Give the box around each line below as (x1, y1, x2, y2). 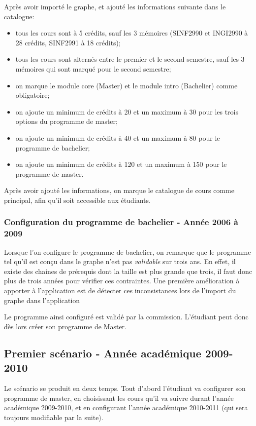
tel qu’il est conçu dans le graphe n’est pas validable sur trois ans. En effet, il (4, 256, 236, 267)
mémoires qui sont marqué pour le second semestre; (15, 63, 171, 74)
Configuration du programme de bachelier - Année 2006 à (4, 216, 238, 228)
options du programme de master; (15, 116, 118, 126)
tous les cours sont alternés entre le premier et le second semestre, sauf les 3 (15, 54, 245, 64)
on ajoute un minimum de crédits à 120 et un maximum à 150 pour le (15, 159, 227, 169)
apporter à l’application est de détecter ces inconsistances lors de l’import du (4, 285, 236, 296)
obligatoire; (15, 90, 50, 100)
